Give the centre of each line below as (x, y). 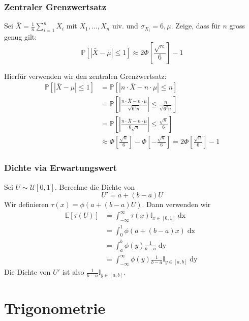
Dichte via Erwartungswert (61, 168)
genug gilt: (21, 37)
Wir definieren (26, 204)
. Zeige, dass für (196, 26)
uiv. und (125, 26)
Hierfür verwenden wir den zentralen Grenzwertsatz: (85, 76)
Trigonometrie (55, 308)
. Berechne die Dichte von (95, 186)
